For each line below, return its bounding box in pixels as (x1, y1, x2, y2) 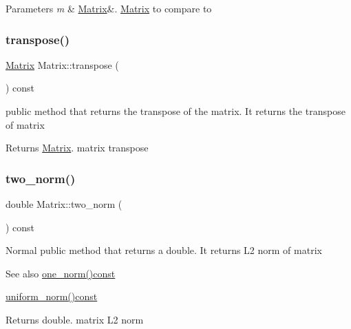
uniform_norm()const (6, 289, 98, 304)
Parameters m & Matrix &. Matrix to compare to (6, 1, 212, 15)
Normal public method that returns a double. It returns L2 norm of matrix (6, 243, 322, 257)
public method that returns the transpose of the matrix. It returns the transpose (6, 104, 345, 118)
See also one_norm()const (6, 266, 116, 280)
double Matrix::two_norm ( (6, 197, 123, 211)
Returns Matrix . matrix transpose (6, 140, 149, 155)
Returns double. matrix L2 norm (6, 312, 144, 326)
